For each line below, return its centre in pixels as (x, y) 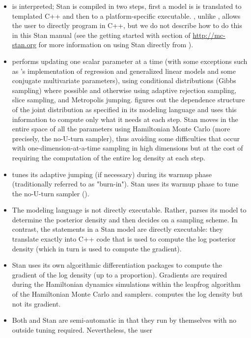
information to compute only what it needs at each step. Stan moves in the (125, 119)
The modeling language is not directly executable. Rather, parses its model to (129, 210)
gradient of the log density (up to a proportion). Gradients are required (120, 274)
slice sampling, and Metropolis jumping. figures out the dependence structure (128, 100)
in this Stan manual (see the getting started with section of (101, 35)
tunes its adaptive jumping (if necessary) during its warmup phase (112, 174)
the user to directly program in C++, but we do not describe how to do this (127, 25)
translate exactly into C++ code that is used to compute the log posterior (124, 239)
